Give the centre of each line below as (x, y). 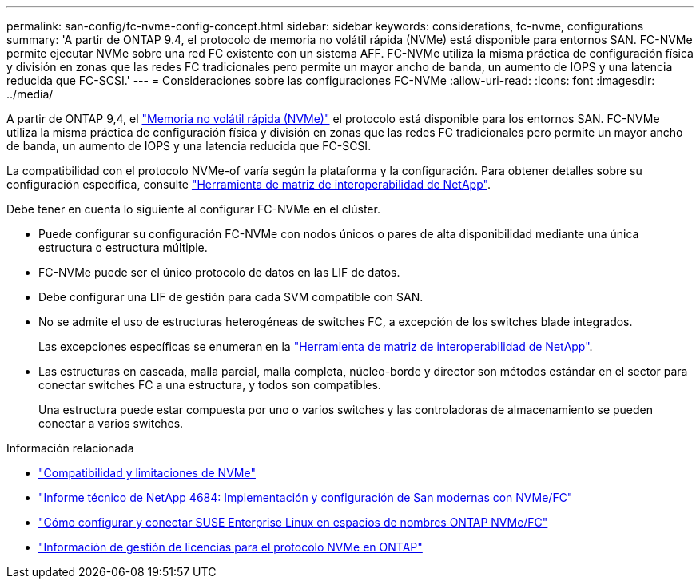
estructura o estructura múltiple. (123, 247)
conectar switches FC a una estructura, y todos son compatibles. (210, 385)
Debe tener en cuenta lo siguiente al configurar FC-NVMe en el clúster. (193, 209)
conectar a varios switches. (111, 423)
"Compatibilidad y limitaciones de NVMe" (147, 473)
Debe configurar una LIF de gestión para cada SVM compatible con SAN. (231, 297)
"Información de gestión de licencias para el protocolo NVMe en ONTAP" (231, 547)
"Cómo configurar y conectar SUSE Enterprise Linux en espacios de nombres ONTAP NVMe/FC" (293, 522)
